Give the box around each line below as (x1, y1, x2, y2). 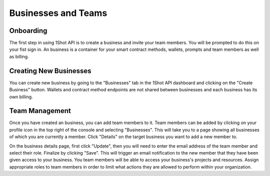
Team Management (9, 107, 71, 115)
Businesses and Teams (9, 7, 107, 18)
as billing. (9, 53, 29, 59)
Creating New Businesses (9, 66, 92, 75)
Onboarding (9, 26, 47, 35)
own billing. (9, 94, 33, 100)
